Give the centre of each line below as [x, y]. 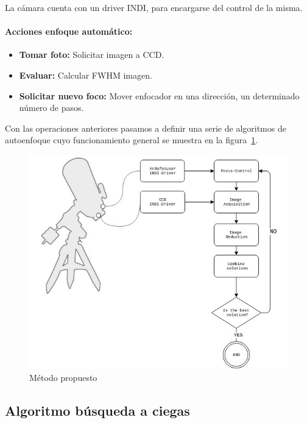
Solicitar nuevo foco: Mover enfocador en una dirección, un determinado [159, 95]
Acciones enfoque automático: [69, 31]
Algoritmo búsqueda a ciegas [97, 410]
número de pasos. [51, 108]
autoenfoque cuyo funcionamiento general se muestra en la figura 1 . [132, 140]
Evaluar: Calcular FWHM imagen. [86, 75]
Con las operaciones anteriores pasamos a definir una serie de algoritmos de [146, 128]
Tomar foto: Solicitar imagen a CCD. [92, 55]
